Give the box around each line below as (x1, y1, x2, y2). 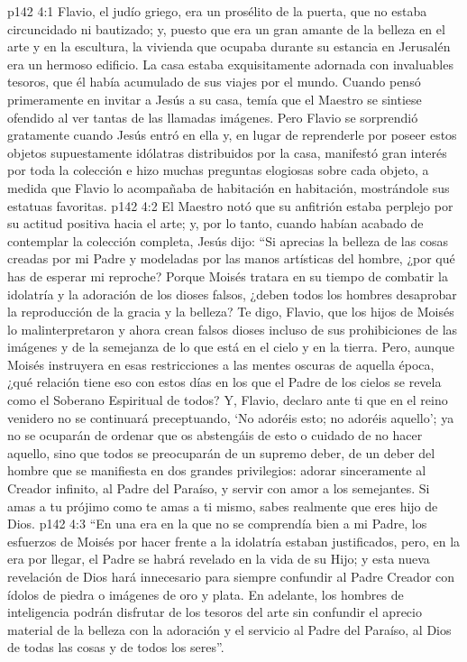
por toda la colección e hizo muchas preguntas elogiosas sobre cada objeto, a (7, 161, 429, 179)
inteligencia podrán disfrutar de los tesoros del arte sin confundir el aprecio (7, 602, 422, 621)
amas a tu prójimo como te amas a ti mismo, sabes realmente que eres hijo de (7, 496, 438, 515)
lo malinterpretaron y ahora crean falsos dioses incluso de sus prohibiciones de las (7, 319, 458, 338)
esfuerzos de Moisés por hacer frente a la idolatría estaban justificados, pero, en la (7, 531, 461, 550)
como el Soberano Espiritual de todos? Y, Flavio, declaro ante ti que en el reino (7, 391, 448, 409)
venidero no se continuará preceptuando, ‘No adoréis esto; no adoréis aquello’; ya (7, 408, 454, 427)
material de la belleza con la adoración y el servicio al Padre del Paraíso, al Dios (7, 620, 452, 639)
